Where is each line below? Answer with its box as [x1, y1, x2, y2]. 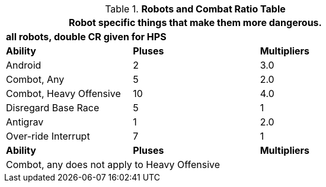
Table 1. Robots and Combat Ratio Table [105, 3, 286, 15]
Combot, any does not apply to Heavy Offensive [6, 159, 220, 170]
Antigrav [6, 116, 44, 128]
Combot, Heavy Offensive [6, 88, 121, 99]
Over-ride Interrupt [6, 130, 90, 142]
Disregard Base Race [6, 102, 100, 114]
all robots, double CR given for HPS [6, 31, 167, 43]
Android [6, 59, 41, 71]
